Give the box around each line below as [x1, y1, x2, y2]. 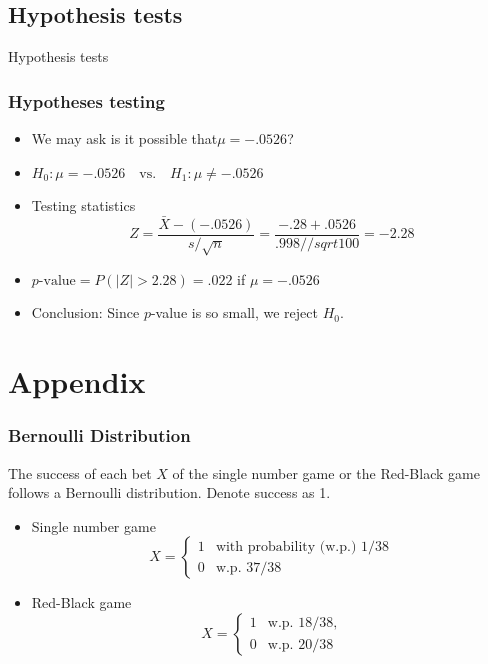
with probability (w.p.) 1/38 [215, 539, 389, 554]
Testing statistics [31, 195, 136, 216]
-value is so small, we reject [150, 302, 318, 323]
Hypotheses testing [8, 88, 165, 113]
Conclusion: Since [31, 302, 140, 323]
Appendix [8, 361, 146, 402]
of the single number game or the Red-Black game [172, 462, 480, 483]
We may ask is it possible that [31, 128, 218, 149]
